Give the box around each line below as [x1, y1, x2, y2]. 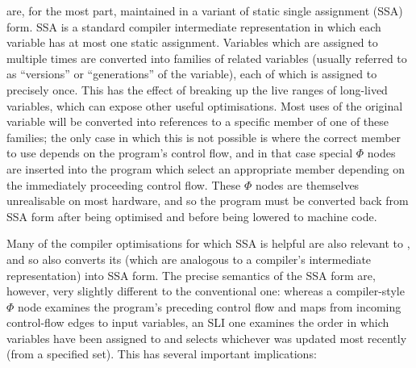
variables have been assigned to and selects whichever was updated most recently [6, 329, 407, 346]
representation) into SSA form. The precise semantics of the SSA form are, [6, 266, 376, 283]
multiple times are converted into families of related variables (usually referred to [6, 49, 407, 66]
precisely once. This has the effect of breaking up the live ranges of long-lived [6, 81, 388, 98]
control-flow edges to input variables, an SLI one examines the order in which [6, 314, 389, 331]
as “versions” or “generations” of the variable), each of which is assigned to [6, 65, 377, 82]
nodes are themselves [255, 176, 360, 193]
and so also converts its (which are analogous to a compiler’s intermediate [6, 250, 372, 267]
